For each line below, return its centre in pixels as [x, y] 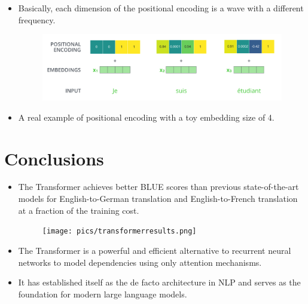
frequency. [37, 19]
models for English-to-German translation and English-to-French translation [158, 199]
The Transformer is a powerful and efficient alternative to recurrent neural [155, 250]
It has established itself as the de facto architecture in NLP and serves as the [159, 282]
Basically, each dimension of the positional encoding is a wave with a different [161, 8]
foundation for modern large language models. [103, 294]
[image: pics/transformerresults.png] [119, 231]
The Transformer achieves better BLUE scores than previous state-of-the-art [158, 187]
